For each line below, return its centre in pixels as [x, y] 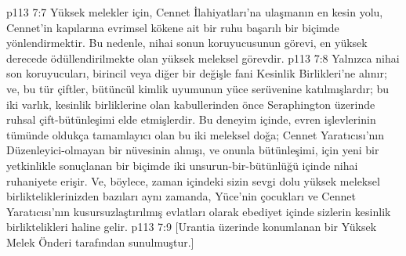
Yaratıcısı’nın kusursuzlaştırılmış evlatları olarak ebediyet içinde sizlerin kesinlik [199, 211]
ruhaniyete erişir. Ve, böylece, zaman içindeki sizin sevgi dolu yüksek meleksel [193, 180]
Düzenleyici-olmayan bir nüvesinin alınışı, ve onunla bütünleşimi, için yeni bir [193, 150]
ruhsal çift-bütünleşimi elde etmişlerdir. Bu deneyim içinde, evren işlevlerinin [191, 119]
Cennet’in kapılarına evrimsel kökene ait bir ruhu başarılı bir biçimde [173, 27]
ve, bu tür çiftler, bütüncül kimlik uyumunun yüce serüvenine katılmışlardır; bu [198, 88]
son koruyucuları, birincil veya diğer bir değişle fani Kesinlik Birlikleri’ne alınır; [197, 73]
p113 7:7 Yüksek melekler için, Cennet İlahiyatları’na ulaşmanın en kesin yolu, [195, 12]
